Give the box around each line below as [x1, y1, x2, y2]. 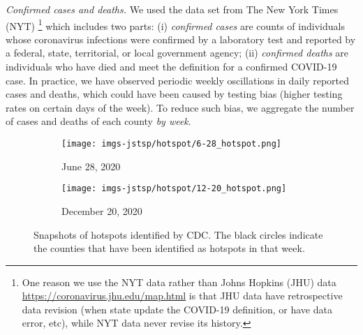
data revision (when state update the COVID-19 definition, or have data [22, 301, 332, 316]
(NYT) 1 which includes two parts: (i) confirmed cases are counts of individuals [6, 16, 345, 33]
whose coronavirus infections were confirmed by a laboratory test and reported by [6, 31, 356, 46]
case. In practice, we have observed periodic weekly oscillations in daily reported [6, 73, 350, 87]
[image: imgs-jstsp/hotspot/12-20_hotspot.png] [61, 184, 287, 194]
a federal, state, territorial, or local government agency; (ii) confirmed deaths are [6, 45, 349, 60]
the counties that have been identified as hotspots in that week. [34, 241, 305, 255]
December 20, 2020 [61, 203, 142, 218]
